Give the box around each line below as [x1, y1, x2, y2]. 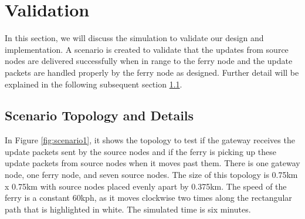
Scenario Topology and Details [5, 106, 194, 124]
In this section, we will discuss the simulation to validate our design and [5, 32, 264, 44]
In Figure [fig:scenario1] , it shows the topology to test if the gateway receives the [5, 134, 295, 146]
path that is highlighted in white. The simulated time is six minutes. [5, 203, 251, 215]
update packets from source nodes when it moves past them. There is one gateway [5, 157, 300, 169]
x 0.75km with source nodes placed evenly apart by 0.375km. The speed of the [5, 180, 287, 192]
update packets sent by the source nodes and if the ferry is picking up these [5, 145, 276, 157]
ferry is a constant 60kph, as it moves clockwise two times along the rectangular [5, 191, 292, 204]
